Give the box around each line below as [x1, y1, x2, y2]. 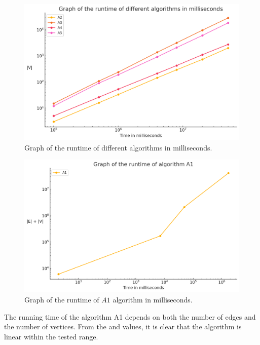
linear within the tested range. [4, 331, 98, 341]
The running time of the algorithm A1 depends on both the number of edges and [4, 311, 256, 322]
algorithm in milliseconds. [113, 294, 193, 305]
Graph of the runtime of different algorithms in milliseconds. [24, 142, 212, 152]
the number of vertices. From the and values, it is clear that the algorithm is [4, 321, 242, 332]
